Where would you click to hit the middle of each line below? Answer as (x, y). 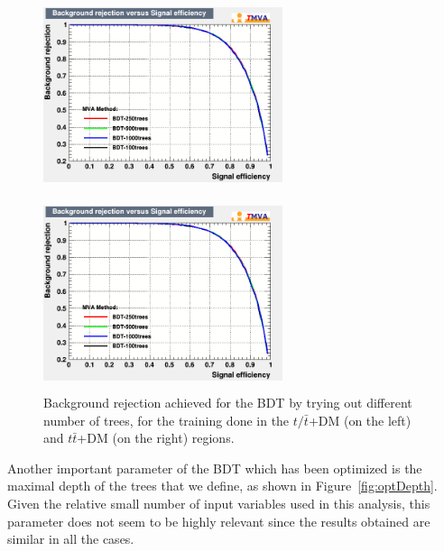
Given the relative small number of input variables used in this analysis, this (219, 503)
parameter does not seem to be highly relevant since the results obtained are (219, 521)
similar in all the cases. (71, 539)
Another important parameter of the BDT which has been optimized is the (215, 468)
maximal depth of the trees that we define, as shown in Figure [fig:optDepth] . (222, 486)
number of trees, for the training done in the (166, 420)
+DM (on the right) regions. (156, 438)
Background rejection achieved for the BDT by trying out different (228, 403)
